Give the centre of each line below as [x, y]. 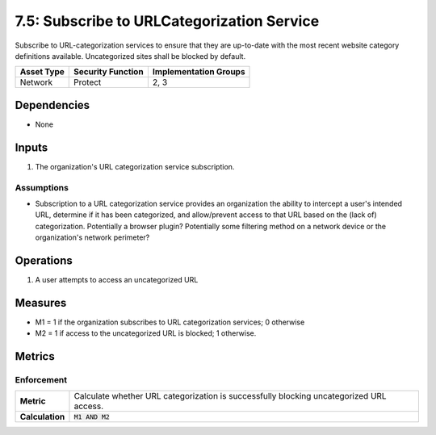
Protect [88, 82]
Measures [41, 303]
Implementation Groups [199, 72]
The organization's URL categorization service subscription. [135, 166]
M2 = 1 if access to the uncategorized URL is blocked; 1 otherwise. [146, 333]
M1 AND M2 [92, 417]
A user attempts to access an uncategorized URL [117, 279]
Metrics [35, 356]
